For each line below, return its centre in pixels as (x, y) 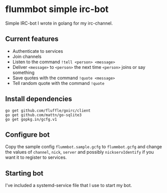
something (24, 72)
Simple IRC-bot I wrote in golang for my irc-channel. (59, 23)
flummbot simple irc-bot (57, 9)
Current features (32, 39)
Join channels (27, 56)
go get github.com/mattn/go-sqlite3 (43, 115)
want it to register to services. (36, 157)
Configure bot (28, 134)
